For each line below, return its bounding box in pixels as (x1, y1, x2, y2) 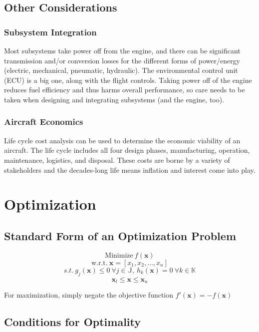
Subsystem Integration (4, 25, 97, 38)
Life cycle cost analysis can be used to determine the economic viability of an (4, 135, 241, 145)
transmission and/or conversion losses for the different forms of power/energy (4, 55, 241, 65)
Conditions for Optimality (4, 314, 141, 329)
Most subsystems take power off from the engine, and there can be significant (4, 45, 241, 55)
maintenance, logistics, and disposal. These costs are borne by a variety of (4, 154, 230, 165)
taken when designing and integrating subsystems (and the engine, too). (4, 94, 225, 104)
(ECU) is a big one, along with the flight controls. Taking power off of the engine (4, 74, 252, 85)
